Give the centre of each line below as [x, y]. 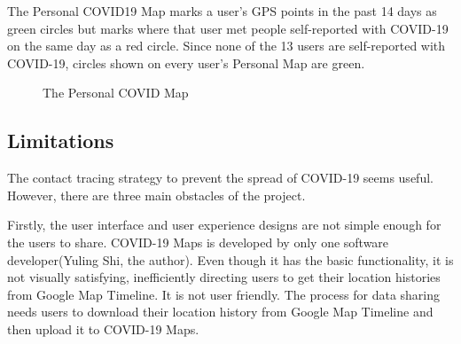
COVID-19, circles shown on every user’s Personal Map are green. [186, 63]
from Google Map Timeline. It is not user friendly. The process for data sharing [224, 294]
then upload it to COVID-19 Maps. [103, 328]
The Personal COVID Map [116, 93]
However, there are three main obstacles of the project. [156, 195]
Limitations [61, 141]
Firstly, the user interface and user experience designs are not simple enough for [224, 225]
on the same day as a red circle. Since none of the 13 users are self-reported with [227, 46]
